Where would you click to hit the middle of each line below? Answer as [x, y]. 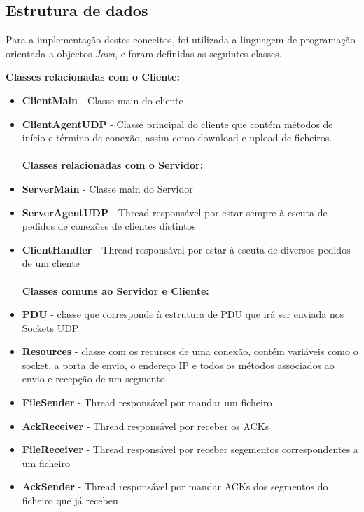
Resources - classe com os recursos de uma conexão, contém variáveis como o [190, 351]
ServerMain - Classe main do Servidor [107, 188]
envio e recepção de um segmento [93, 379]
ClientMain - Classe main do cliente [103, 100]
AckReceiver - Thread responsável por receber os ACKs [146, 425]
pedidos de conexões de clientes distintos [109, 226]
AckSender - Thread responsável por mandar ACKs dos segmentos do [175, 486]
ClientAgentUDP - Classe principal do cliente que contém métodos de [177, 124]
